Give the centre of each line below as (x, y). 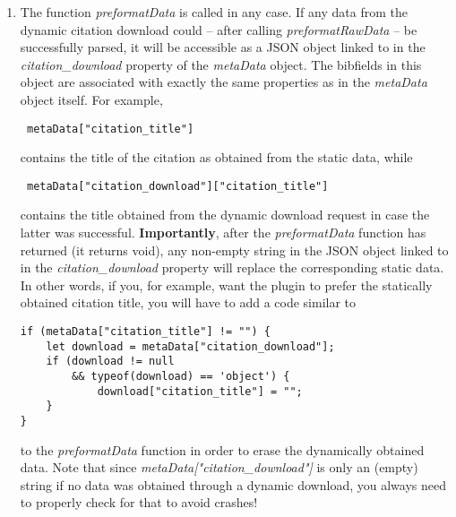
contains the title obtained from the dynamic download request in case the (225, 215)
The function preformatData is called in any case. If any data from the (214, 12)
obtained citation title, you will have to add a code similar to (188, 302)
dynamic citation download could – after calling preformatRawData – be (219, 29)
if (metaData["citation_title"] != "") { (145, 332)
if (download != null (110, 362)
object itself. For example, (91, 99)
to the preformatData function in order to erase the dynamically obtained (222, 449)
